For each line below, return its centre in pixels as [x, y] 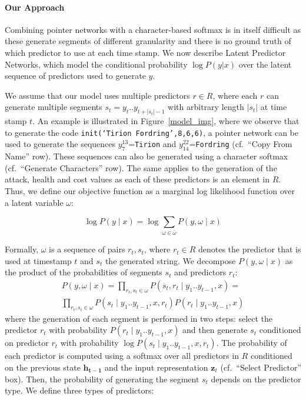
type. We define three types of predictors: [79, 390]
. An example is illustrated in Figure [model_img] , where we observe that [166, 121]
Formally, [22, 249]
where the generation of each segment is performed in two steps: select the [139, 318]
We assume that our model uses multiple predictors [97, 95]
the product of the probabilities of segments [84, 272]
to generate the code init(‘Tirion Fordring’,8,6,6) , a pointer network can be [152, 132]
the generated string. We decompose [170, 260]
